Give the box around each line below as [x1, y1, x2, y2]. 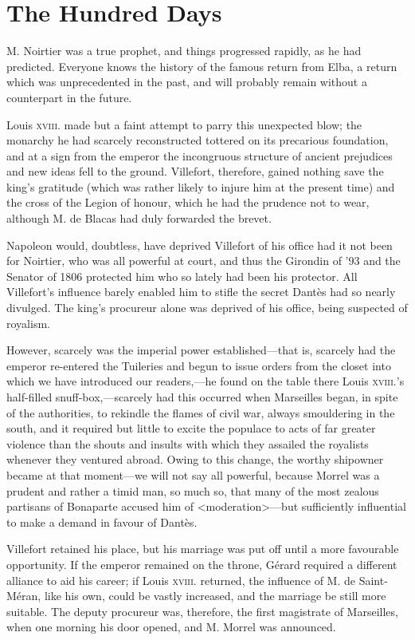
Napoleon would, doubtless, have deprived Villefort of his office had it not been [6, 236, 393, 253]
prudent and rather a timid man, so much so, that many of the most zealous [6, 482, 379, 499]
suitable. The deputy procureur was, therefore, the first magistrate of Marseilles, [6, 602, 398, 619]
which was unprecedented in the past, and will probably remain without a [6, 73, 367, 90]
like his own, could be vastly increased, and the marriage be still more [44, 587, 386, 604]
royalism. [6, 314, 50, 331]
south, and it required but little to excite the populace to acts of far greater [6, 420, 376, 437]
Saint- [358, 571, 388, 588]
